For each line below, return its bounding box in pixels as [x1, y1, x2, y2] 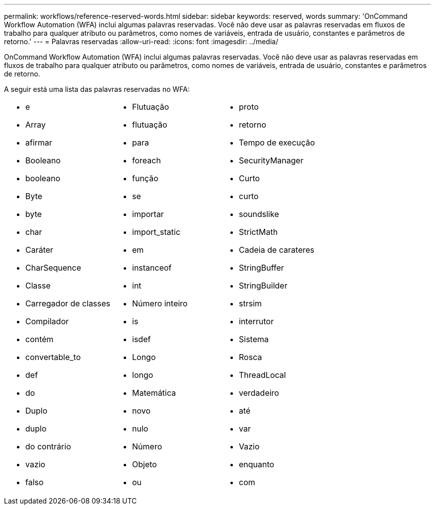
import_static [132, 227, 181, 237]
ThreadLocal [239, 370, 286, 380]
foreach [132, 155, 161, 165]
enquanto [239, 459, 275, 469]
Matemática [132, 388, 176, 398]
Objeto [132, 459, 157, 469]
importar [132, 209, 164, 219]
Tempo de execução [239, 138, 315, 147]
